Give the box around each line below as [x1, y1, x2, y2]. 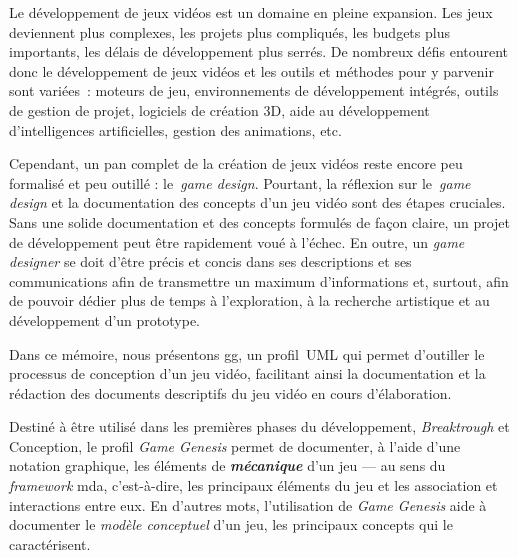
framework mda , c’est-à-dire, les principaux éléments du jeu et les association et [9, 475, 498, 496]
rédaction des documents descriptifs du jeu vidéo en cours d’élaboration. [9, 382, 452, 403]
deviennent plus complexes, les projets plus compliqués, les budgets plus [9, 21, 450, 42]
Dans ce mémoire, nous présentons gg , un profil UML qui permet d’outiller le [9, 343, 485, 364]
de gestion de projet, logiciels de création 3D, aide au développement [9, 99, 430, 120]
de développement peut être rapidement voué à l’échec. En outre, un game [9, 231, 465, 252]
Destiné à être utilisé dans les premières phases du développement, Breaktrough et [9, 416, 510, 437]
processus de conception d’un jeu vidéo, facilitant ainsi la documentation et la [9, 363, 486, 384]
